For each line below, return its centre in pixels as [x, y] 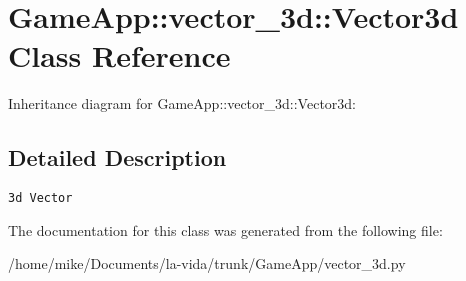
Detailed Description [117, 157]
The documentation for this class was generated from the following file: [225, 229]
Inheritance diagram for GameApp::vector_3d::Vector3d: [182, 103]
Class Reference [119, 55]
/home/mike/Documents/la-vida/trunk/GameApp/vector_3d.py [207, 263]
